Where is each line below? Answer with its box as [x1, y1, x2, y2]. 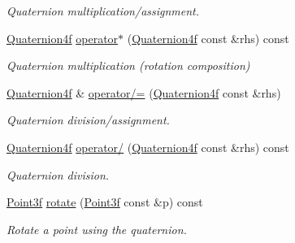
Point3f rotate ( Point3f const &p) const [7, 193, 203, 210]
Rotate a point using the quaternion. [7, 220, 187, 237]
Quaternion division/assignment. [7, 111, 170, 128]
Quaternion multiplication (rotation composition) [7, 57, 250, 74]
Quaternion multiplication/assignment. [7, 2, 200, 19]
